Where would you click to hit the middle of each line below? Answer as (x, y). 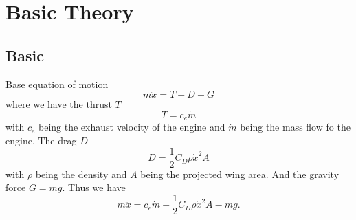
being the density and (81, 174)
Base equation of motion (57, 84)
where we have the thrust (59, 104)
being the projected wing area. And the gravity (240, 174)
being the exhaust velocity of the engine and (132, 127)
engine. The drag (41, 141)
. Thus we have (94, 187)
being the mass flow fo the (295, 127)
